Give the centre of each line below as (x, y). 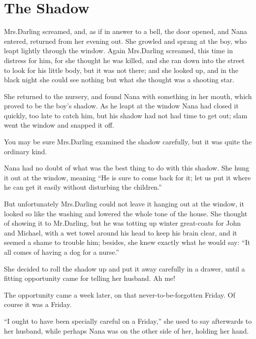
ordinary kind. (26, 151)
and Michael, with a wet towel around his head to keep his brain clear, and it (121, 232)
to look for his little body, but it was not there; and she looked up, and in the (121, 70)
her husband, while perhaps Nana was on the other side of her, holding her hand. (127, 330)
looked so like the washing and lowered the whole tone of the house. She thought (126, 213)
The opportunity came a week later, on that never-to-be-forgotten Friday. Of (120, 294)
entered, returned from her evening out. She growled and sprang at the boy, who (126, 41)
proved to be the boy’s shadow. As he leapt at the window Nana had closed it (121, 106)
